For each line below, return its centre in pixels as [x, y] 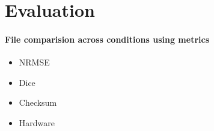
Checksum [38, 102]
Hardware [37, 122]
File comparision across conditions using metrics [107, 39]
